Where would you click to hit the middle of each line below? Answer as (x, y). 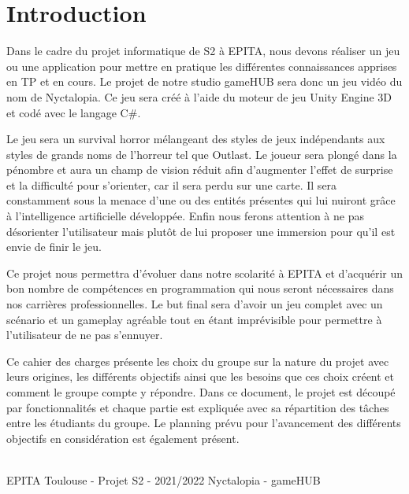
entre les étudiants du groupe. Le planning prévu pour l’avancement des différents (204, 423)
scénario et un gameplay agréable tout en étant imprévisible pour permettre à (194, 319)
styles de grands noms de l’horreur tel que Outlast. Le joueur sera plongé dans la (202, 154)
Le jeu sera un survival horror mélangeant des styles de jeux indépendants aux (196, 139)
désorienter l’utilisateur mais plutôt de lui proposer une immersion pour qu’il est (201, 231)
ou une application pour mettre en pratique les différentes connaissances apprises (202, 66)
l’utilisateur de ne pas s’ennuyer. (85, 335)
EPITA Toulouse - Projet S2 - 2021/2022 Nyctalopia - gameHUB (164, 479)
